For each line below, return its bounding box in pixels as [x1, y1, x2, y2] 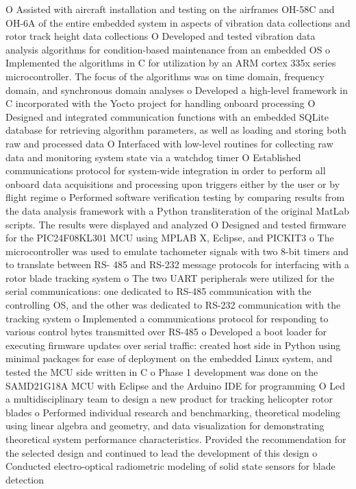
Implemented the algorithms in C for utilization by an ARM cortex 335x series [5, 56, 336, 70]
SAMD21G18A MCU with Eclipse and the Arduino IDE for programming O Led [5, 378, 346, 392]
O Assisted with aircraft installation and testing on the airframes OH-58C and [5, 2, 335, 16]
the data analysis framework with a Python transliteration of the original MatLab [5, 203, 350, 217]
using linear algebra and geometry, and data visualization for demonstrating [5, 418, 325, 433]
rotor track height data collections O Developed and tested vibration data [5, 29, 316, 43]
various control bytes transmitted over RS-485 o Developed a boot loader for [5, 324, 327, 339]
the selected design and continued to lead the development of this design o [5, 445, 318, 460]
